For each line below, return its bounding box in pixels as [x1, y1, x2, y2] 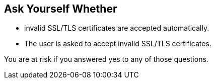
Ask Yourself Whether [4, 3, 117, 15]
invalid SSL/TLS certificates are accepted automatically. [24, 24, 209, 33]
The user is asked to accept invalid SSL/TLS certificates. [24, 39, 211, 48]
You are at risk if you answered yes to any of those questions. [4, 55, 208, 64]
